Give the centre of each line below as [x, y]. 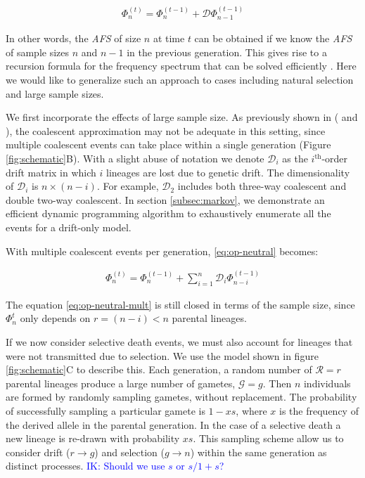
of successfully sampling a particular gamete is [105, 410]
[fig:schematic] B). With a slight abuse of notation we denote [135, 159]
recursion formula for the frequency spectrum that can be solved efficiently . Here [181, 66]
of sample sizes [38, 52]
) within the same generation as [258, 452]
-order [335, 159]
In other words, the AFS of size [73, 38]
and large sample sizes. [55, 93]
